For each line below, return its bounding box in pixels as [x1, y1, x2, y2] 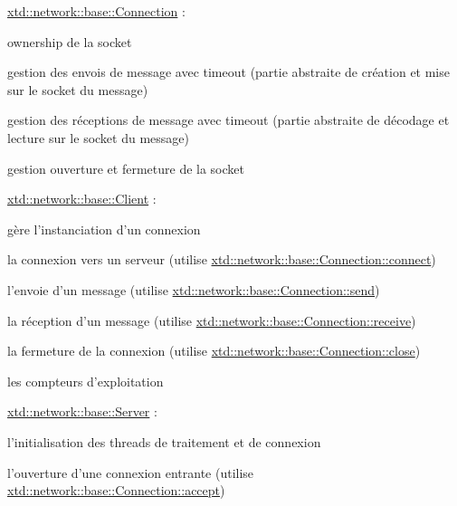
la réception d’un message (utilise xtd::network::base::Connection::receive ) [7, 310, 416, 329]
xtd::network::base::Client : [7, 189, 157, 208]
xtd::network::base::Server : [7, 402, 157, 421]
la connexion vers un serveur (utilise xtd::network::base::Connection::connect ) [7, 250, 436, 269]
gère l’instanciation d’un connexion [7, 219, 201, 238]
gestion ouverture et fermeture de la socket [7, 158, 244, 177]
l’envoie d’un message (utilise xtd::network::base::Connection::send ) [7, 280, 380, 299]
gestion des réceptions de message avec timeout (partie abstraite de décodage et [7, 110, 450, 129]
